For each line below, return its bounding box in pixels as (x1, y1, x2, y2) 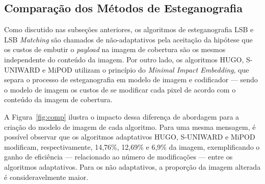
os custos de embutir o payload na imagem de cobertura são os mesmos (4, 44, 226, 55)
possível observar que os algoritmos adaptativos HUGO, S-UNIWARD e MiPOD (4, 131, 255, 142)
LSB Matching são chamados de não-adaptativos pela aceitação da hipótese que (4, 34, 253, 44)
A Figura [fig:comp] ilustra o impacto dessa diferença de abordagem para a (4, 111, 240, 122)
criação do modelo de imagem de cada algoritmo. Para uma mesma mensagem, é (4, 121, 256, 132)
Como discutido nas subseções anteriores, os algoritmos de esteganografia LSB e (4, 24, 254, 35)
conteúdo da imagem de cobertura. (4, 94, 113, 105)
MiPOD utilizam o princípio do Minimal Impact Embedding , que (47, 64, 249, 75)
